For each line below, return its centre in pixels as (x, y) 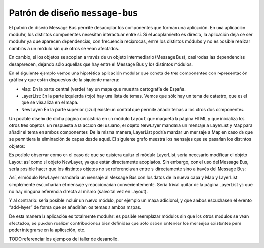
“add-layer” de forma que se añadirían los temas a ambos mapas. (75, 207)
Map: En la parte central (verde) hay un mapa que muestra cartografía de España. (103, 89)
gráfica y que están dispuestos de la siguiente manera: (64, 80)
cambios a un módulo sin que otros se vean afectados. (64, 48)
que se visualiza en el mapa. (50, 102)
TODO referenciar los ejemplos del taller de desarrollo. (64, 239)
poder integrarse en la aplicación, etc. (47, 230)
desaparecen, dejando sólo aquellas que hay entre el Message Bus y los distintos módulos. (101, 64)
